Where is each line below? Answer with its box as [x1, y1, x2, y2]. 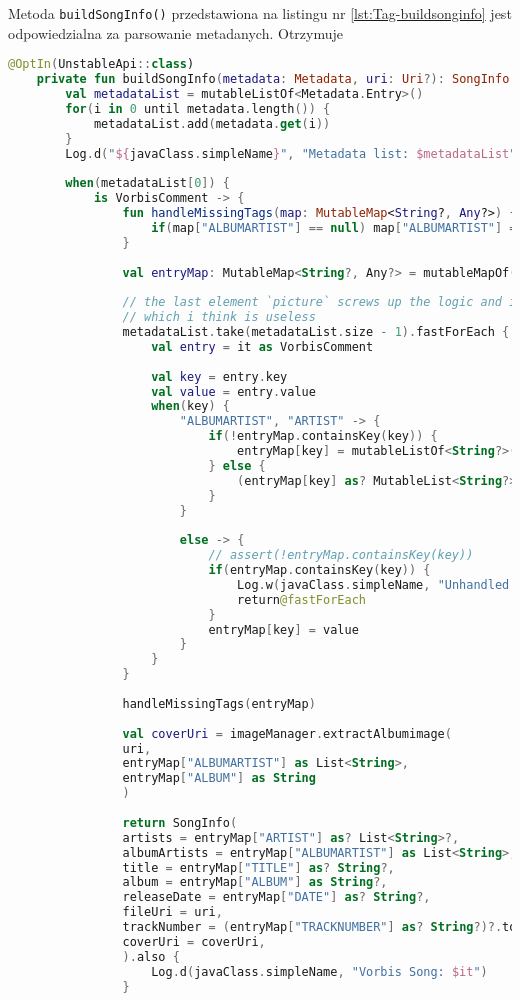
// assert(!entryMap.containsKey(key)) [208, 548, 474, 563]
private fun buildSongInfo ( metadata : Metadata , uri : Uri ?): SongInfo [36, 72, 510, 87]
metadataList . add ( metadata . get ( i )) [93, 116, 331, 131]
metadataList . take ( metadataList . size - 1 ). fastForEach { [122, 325, 510, 339]
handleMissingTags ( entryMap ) [122, 696, 316, 711]
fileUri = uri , [122, 905, 223, 920]
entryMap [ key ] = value [208, 622, 359, 637]
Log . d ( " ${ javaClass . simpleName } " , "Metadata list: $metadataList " [65, 146, 517, 161]
